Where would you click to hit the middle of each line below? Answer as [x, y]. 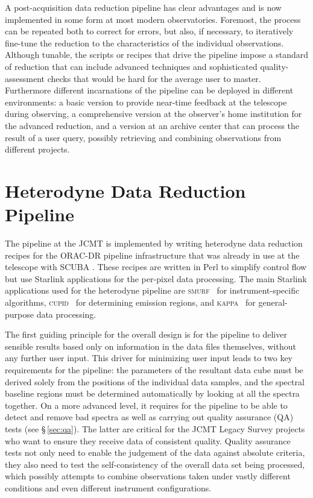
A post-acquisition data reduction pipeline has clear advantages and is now [143, 7]
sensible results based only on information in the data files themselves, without [150, 346]
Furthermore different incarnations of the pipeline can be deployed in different [149, 90]
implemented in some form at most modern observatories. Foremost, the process [153, 19]
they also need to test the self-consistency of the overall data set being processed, [155, 464]
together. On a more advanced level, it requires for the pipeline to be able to [146, 405]
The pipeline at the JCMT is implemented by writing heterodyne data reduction [154, 243]
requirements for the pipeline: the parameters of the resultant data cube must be [154, 369]
